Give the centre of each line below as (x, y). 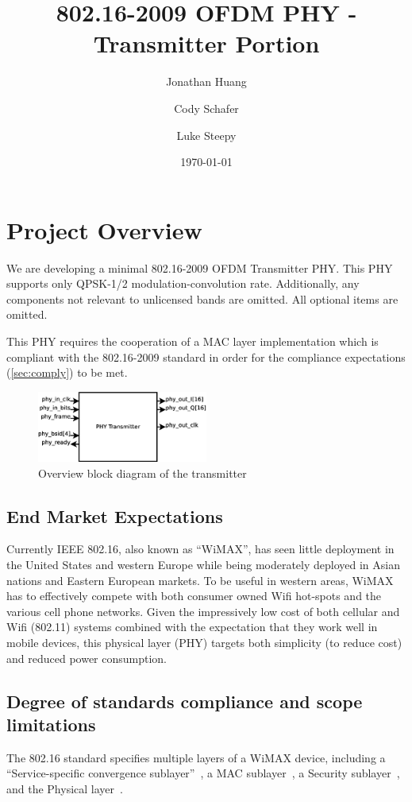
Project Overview (104, 229)
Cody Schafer (206, 108)
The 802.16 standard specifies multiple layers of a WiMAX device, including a (196, 757)
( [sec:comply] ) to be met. (67, 372)
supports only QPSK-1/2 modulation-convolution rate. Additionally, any (183, 283)
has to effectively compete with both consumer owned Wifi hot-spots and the (194, 596)
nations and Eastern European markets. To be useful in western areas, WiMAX (200, 580)
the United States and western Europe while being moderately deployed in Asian (204, 564)
